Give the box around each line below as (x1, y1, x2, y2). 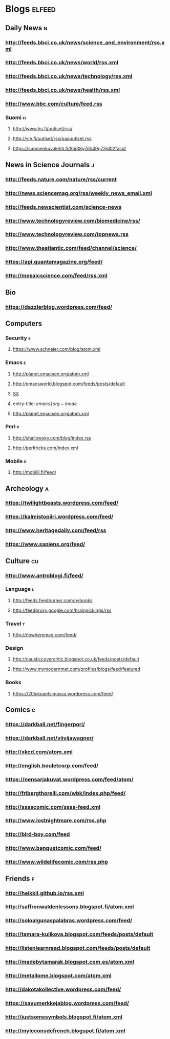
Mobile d (5, 457, 27, 465)
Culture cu (5, 556, 38, 565)
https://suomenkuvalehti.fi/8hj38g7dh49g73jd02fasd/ (12, 146, 126, 152)
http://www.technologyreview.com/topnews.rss (5, 231, 129, 238)
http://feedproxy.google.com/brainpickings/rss (12, 607, 112, 613)
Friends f (5, 874, 35, 883)
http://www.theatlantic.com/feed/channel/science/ (5, 245, 137, 252)
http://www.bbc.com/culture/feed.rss (5, 101, 102, 108)
